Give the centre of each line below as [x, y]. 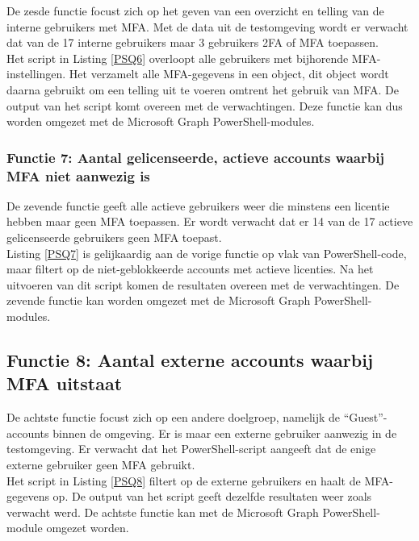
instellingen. [36, 74]
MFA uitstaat [65, 383]
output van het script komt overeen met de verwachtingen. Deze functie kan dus [205, 105]
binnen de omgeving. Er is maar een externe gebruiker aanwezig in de [225, 433]
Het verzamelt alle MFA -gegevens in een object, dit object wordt [229, 74]
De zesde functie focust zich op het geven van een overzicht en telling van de [195, 10]
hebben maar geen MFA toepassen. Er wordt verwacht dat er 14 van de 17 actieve [210, 221]
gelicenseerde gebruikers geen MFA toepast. [114, 237]
